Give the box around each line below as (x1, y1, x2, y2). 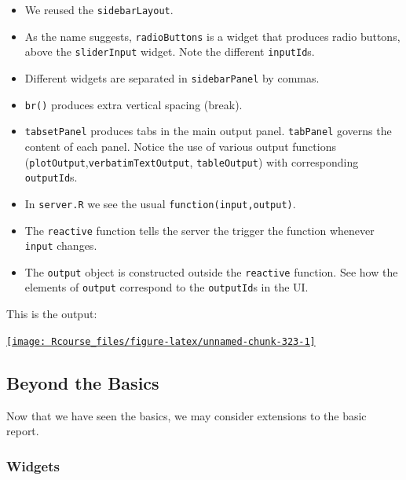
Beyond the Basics (6, 370, 159, 394)
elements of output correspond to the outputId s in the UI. (24, 279, 309, 295)
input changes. (24, 237, 97, 254)
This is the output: (6, 306, 97, 322)
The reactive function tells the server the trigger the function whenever (24, 222, 375, 238)
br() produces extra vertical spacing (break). (24, 96, 243, 112)
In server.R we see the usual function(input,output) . (24, 195, 296, 211)
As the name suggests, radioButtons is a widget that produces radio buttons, (24, 27, 401, 44)
